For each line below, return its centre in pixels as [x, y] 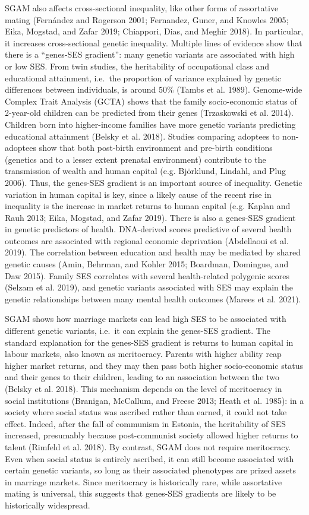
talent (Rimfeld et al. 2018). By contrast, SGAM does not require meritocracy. [148, 446]
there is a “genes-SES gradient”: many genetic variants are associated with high [150, 54]
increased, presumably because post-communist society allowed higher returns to [152, 435]
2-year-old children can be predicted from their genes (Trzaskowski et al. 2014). [149, 113]
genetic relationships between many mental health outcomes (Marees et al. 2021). [153, 298]
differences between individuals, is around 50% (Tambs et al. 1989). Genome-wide [154, 89]
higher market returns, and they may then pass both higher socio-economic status [154, 365]
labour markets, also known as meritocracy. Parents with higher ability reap [143, 354]
